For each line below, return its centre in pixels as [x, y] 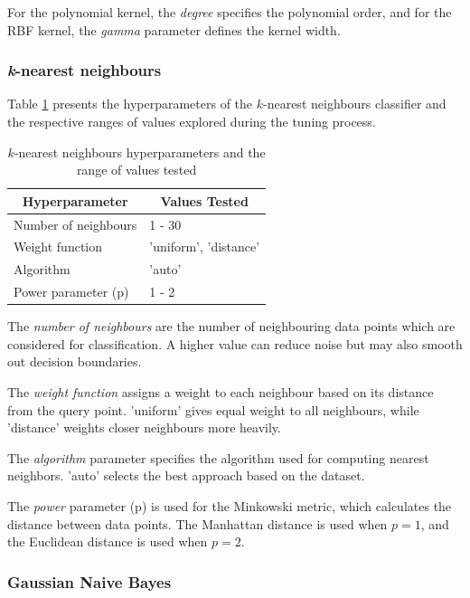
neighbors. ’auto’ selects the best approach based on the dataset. [186, 475]
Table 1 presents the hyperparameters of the [130, 104]
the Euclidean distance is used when [108, 541]
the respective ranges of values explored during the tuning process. [192, 121]
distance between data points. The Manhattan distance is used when [197, 523]
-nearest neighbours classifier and [355, 104]
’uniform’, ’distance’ [205, 247]
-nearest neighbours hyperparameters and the [140, 152]
